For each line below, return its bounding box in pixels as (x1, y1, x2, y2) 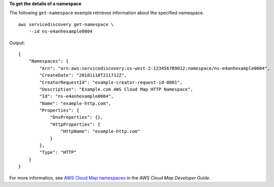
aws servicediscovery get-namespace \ (18, 22, 114, 27)
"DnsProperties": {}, (50, 114, 103, 120)
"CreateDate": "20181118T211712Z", (39, 73, 127, 78)
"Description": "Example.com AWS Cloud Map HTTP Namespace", (39, 86, 194, 92)
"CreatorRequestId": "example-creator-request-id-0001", (39, 79, 183, 85)
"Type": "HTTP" (39, 149, 77, 155)
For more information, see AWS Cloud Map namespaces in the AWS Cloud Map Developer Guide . (9, 174, 211, 180)
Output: (9, 40, 25, 46)
